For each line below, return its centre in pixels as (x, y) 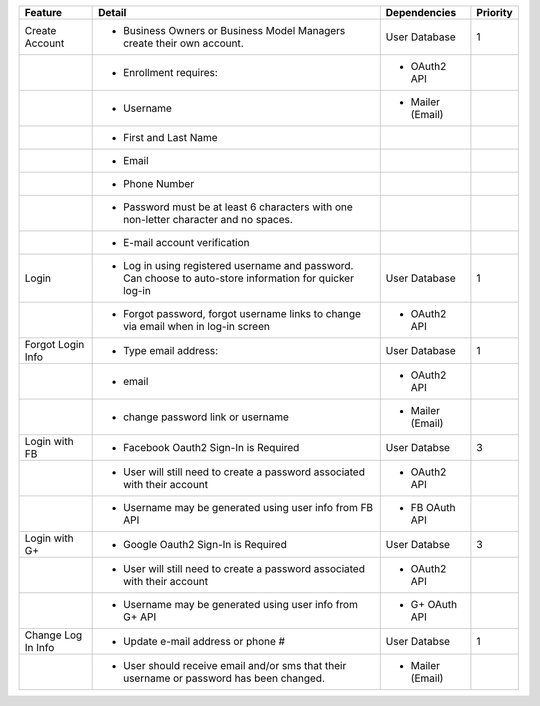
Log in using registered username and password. (238, 265)
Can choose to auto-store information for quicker (239, 278)
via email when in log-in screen (196, 326)
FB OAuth (433, 507)
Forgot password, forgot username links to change (242, 313)
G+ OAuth (434, 604)
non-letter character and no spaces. (208, 219)
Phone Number (159, 183)
